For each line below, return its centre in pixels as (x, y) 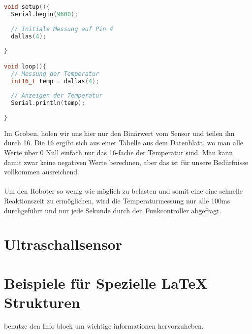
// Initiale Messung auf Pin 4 (62, 29)
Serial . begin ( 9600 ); (45, 14)
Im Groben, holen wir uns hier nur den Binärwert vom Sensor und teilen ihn (119, 133)
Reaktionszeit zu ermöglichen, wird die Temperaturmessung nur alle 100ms (117, 200)
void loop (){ (25, 66)
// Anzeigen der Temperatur (57, 96)
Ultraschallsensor (63, 244)
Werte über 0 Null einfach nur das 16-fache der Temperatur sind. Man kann (119, 152)
